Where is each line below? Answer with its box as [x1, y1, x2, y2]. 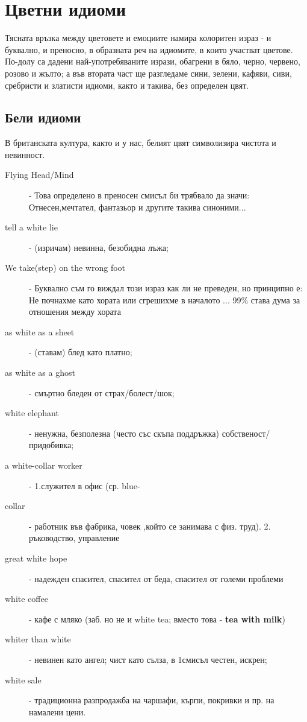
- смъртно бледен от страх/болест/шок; [29, 386, 175, 399]
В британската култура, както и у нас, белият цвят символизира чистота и [5, 136, 276, 149]
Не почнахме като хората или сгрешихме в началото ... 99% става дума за [29, 293, 300, 306]
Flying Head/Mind [5, 168, 74, 181]
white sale [5, 673, 42, 686]
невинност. [5, 148, 45, 160]
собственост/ [222, 426, 270, 439]
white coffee [5, 592, 48, 605]
